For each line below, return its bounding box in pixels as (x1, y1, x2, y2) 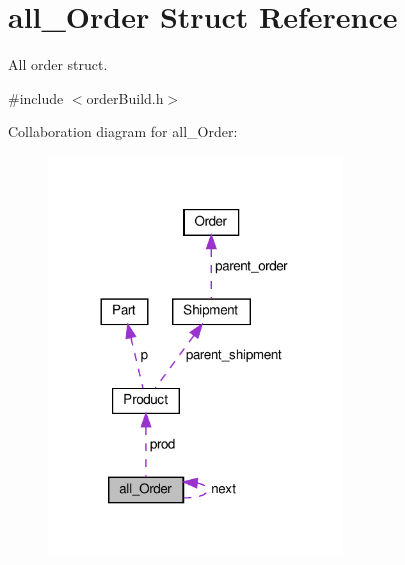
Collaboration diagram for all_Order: (8, 121, 238, 142)
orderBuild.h (86, 87, 164, 108)
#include (8, 87, 64, 108)
